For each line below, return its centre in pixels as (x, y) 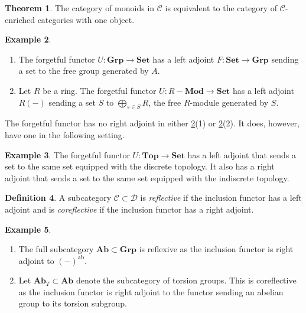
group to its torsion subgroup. (73, 303)
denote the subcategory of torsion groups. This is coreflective (186, 280)
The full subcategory (56, 249)
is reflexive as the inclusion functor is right (216, 249)
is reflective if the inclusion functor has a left (221, 198)
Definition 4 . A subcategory (58, 198)
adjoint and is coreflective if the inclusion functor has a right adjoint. (129, 209)
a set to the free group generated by (84, 71)
